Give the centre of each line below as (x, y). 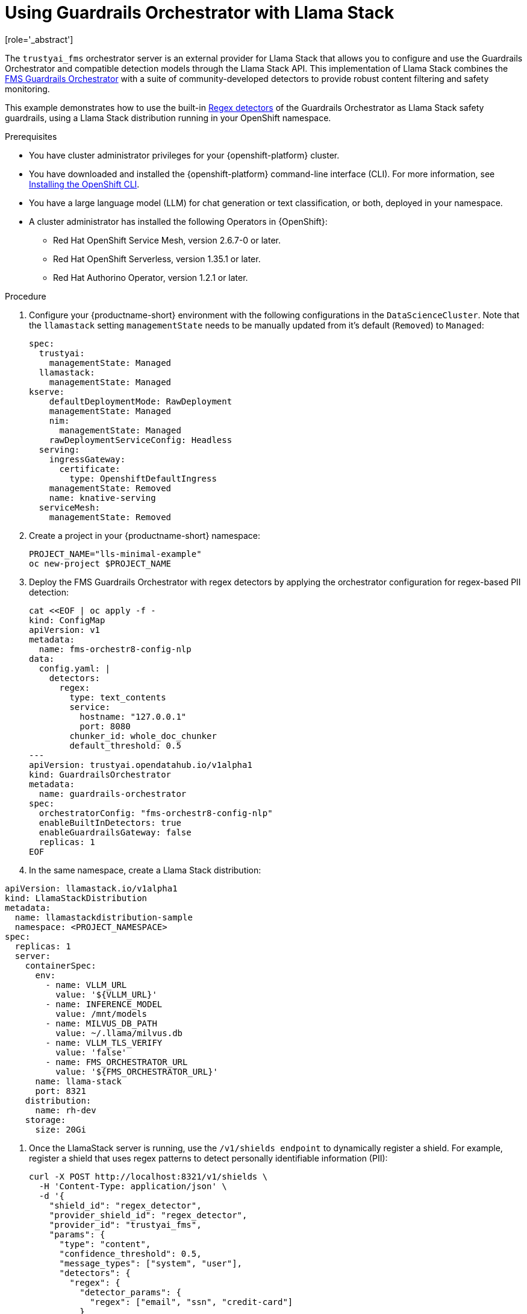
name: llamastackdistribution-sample (104, 917)
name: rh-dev (66, 1110)
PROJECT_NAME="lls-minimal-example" (115, 554)
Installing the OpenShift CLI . (84, 184)
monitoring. (27, 89)
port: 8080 (105, 726)
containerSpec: (61, 965)
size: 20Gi (61, 1129)
